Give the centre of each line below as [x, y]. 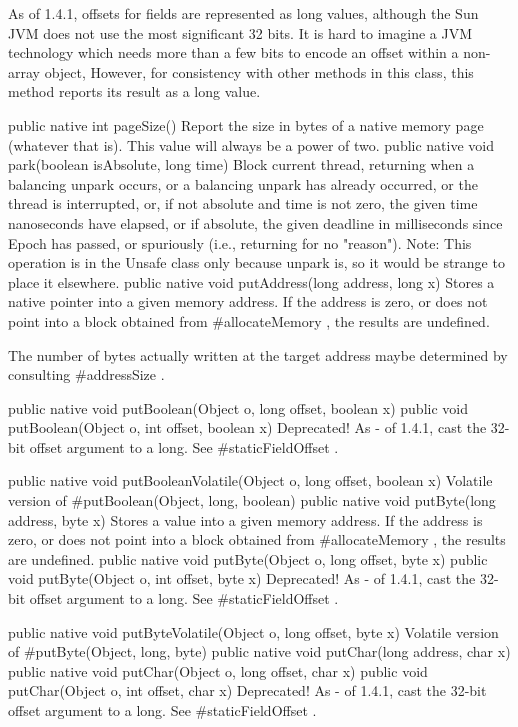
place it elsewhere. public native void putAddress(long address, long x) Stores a [251, 281]
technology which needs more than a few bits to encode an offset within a [233, 52]
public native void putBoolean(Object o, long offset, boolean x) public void [238, 407]
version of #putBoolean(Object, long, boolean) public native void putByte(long [252, 500]
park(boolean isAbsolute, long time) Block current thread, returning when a [241, 164]
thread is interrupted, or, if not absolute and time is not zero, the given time [243, 203]
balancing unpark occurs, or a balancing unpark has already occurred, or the [243, 183]
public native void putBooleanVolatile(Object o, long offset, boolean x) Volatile [250, 480]
